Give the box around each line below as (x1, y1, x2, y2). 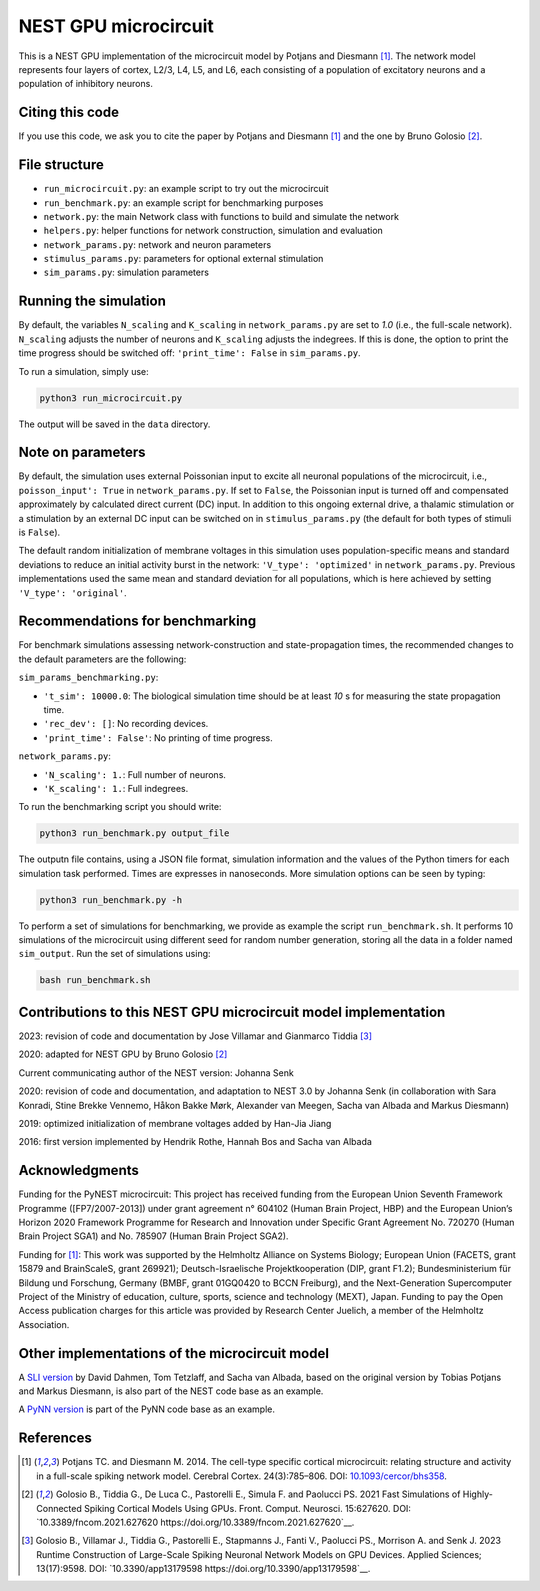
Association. (18, 1318, 70, 1330)
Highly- (462, 1488, 494, 1500)
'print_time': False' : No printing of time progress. (43, 731, 274, 744)
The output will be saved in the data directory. (18, 418, 211, 430)
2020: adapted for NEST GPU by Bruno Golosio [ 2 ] (18, 1048, 228, 1060)
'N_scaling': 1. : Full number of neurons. (43, 768, 227, 780)
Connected (36, 1502, 82, 1514)
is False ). (18, 526, 61, 538)
